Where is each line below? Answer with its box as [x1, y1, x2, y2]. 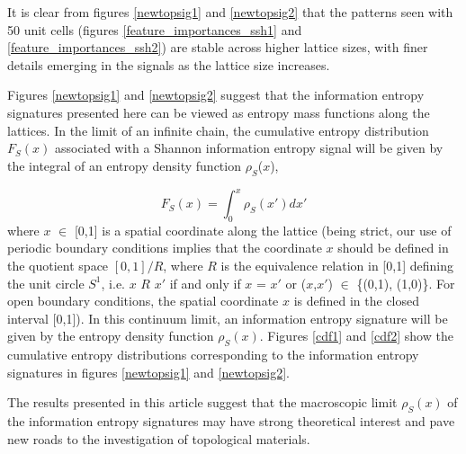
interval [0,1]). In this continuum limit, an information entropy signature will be [7, 308, 448, 327]
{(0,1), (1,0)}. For [356, 273, 455, 292]
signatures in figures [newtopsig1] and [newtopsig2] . [7, 362, 290, 381]
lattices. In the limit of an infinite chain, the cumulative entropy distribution [7, 120, 429, 139]
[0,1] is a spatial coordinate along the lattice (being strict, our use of [74, 220, 452, 239]
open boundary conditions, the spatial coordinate [7, 291, 279, 310]
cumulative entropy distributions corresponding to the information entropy [7, 345, 419, 364]
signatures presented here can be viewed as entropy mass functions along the [7, 102, 430, 121]
